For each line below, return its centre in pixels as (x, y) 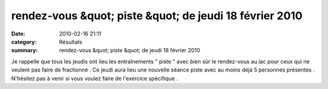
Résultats (71, 41)
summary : (25, 51)
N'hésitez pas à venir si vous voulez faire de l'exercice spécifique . (95, 78)
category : (24, 41)
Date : (18, 34)
